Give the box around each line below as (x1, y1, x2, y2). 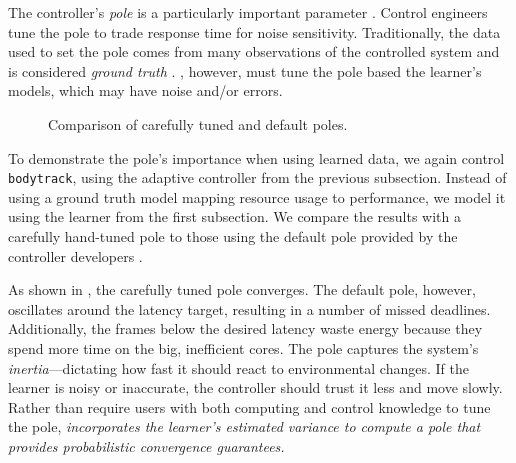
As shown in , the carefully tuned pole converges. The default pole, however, (8, 279, 476, 300)
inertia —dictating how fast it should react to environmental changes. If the (8, 357, 469, 378)
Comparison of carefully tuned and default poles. (48, 113, 348, 134)
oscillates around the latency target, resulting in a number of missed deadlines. (8, 298, 491, 319)
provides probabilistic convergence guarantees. (8, 435, 285, 456)
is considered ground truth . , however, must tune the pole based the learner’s (8, 60, 482, 81)
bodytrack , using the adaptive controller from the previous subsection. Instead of (8, 167, 507, 188)
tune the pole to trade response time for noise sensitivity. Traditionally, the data (8, 21, 501, 42)
